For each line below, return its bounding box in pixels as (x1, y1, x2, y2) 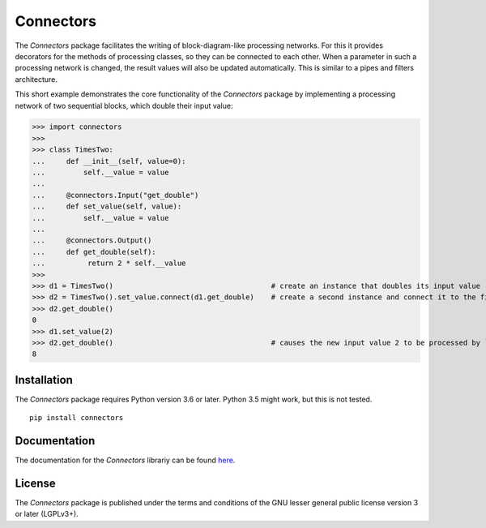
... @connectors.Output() (32, 236, 152, 245)
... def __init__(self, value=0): (32, 157, 186, 165)
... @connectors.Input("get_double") (32, 191, 199, 200)
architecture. (15, 74, 58, 84)
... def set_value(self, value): (32, 202, 182, 211)
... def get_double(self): (32, 247, 157, 256)
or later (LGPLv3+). (15, 509, 79, 519)
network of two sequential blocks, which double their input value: (15, 101, 233, 110)
